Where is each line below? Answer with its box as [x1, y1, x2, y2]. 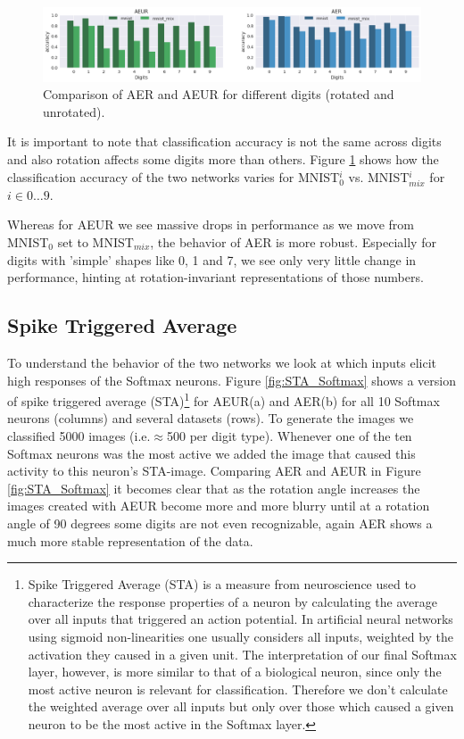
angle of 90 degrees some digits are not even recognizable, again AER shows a [7, 513, 433, 532]
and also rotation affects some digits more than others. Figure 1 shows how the [7, 150, 439, 169]
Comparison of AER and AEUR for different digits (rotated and [43, 85, 394, 104]
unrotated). [43, 102, 105, 120]
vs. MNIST [348, 167, 410, 186]
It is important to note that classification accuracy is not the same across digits [7, 132, 442, 151]
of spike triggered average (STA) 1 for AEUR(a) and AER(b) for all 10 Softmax [7, 389, 440, 410]
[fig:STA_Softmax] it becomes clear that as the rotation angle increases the [7, 478, 420, 497]
